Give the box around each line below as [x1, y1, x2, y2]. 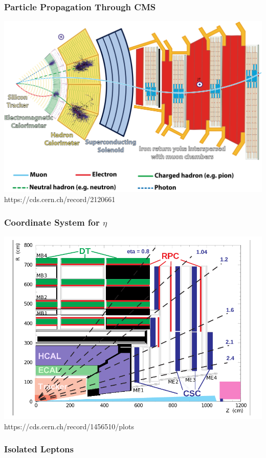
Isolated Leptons [4, 443, 74, 455]
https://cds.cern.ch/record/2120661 [4, 194, 116, 205]
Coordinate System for [4, 215, 100, 228]
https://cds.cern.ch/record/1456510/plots [4, 421, 134, 431]
